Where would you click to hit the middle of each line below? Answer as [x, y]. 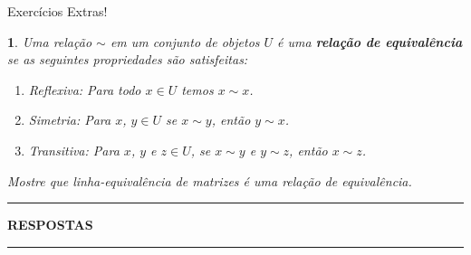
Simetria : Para [70, 120]
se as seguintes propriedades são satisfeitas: [128, 59]
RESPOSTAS [50, 225]
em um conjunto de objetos [185, 41]
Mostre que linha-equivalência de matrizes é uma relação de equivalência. [210, 180]
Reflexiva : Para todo [85, 89]
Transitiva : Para [74, 150]
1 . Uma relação [50, 41]
